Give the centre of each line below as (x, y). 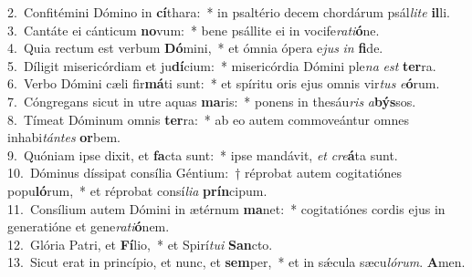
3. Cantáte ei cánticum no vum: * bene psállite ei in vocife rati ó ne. (194, 30)
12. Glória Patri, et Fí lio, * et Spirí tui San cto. (140, 244)
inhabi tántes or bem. (64, 137)
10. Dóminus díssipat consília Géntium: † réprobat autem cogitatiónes (205, 173)
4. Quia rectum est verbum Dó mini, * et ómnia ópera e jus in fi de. (195, 48)
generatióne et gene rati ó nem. (89, 226)
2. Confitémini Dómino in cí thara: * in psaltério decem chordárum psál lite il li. (229, 12)
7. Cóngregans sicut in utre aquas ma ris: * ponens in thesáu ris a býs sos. (212, 101)
